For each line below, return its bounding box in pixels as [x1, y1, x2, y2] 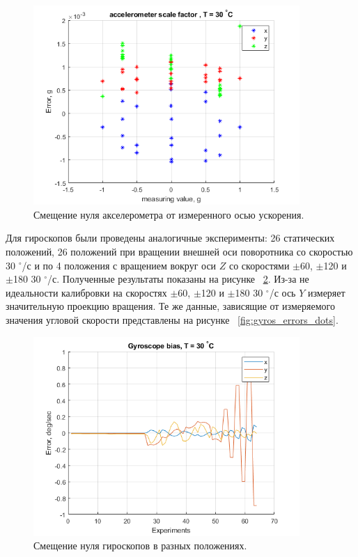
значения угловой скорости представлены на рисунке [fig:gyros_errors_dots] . [6, 312, 338, 327]
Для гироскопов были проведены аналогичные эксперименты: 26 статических [6, 230, 335, 245]
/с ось [269, 285, 296, 299]
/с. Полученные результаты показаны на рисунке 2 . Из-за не [47, 272, 309, 286]
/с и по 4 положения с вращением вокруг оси [22, 258, 217, 272]
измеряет [307, 285, 345, 299]
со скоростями [228, 258, 290, 272]
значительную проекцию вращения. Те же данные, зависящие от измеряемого [6, 299, 335, 313]
